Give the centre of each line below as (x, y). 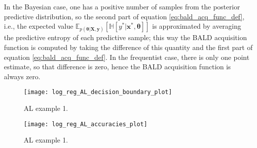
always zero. (22, 76)
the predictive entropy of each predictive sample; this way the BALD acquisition (126, 37)
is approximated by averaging (197, 26)
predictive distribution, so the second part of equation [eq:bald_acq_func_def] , (124, 16)
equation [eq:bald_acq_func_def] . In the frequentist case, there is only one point (127, 57)
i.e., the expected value (39, 26)
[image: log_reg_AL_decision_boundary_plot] (98, 92)
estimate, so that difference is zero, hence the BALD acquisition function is (117, 67)
